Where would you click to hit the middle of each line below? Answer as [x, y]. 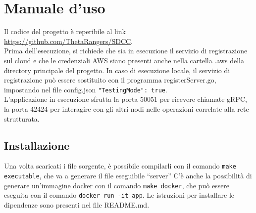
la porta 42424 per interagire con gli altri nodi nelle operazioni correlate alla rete [127, 108]
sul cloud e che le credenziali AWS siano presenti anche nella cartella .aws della [124, 60]
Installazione [37, 145]
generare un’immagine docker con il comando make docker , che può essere [117, 185]
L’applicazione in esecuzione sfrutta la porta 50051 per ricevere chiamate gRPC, [126, 99]
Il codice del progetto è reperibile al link [65, 31]
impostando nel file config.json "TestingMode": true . [86, 89]
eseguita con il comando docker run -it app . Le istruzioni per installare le [119, 195]
